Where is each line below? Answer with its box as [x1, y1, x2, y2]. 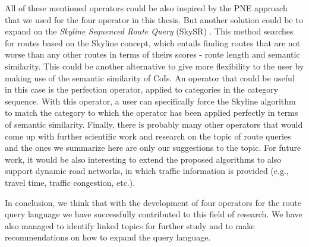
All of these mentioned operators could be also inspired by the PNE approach [5, 2, 288, 14]
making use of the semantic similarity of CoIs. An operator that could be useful [5, 71, 295, 84]
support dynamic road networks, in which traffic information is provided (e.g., [5, 164, 289, 177]
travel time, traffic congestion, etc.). [5, 176, 135, 188]
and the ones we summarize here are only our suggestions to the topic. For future [5, 141, 301, 154]
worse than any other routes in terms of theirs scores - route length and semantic [5, 48, 300, 61]
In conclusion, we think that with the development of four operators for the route [5, 196, 301, 208]
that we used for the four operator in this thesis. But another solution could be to [5, 13, 303, 26]
